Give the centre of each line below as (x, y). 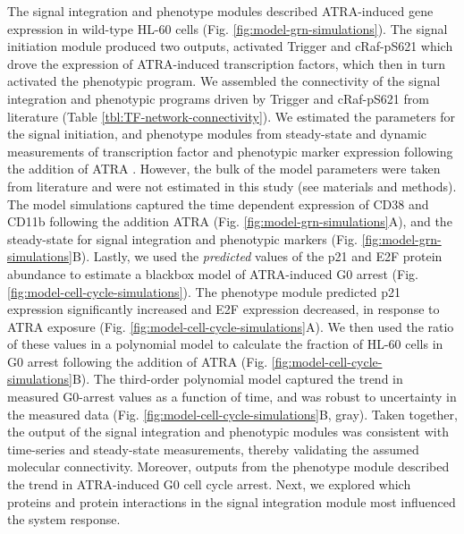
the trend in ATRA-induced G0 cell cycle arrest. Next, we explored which (209, 484)
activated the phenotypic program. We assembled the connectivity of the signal (224, 81)
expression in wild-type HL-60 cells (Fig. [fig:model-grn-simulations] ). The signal (228, 28)
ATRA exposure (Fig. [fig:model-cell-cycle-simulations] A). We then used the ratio (231, 326)
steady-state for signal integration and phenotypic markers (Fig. (182, 238)
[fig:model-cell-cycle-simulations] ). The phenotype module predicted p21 (204, 291)
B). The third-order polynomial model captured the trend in (237, 379)
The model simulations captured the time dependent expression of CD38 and (218, 203)
